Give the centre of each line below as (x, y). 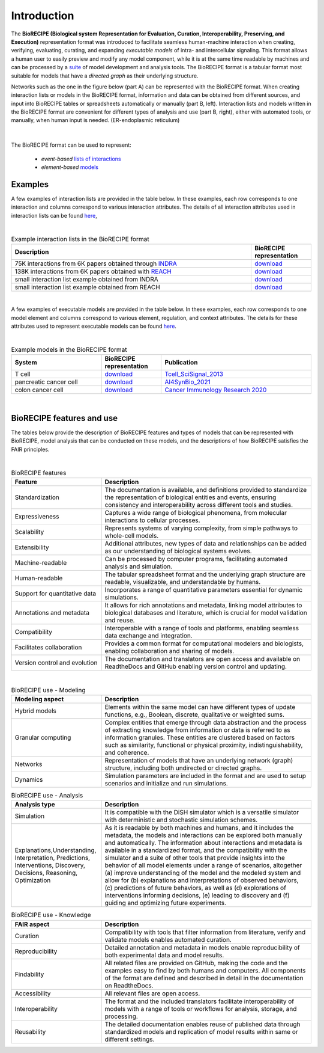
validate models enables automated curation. (168, 939)
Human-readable (39, 579)
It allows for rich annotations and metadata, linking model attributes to (203, 606)
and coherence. (127, 752)
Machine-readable (41, 563)
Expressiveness (37, 517)
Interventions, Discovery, (50, 865)
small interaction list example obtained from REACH (87, 287)
